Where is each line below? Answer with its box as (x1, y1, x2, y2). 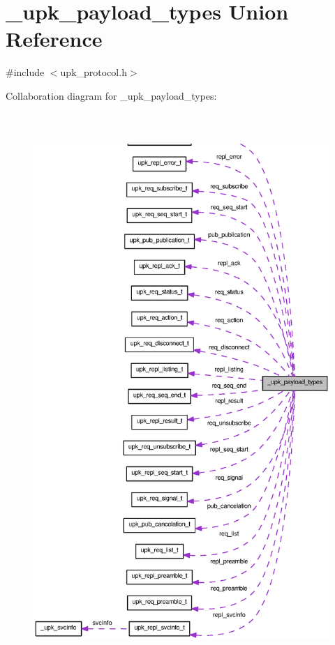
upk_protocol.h (60, 65, 127, 79)
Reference (6, 24, 103, 53)
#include (6, 65, 45, 79)
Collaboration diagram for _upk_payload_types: (6, 88, 217, 103)
